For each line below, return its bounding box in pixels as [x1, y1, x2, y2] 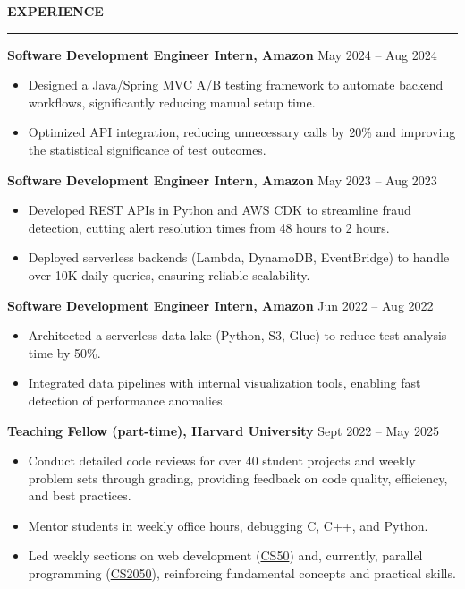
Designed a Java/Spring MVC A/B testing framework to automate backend [28, 75, 444, 94]
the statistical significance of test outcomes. [28, 140, 266, 158]
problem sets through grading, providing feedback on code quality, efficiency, [28, 468, 448, 487]
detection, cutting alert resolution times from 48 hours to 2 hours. [28, 218, 390, 236]
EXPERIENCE [7, 2, 104, 20]
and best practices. [28, 486, 131, 505]
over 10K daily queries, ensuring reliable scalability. [28, 265, 310, 284]
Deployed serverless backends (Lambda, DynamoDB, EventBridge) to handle [28, 248, 450, 267]
